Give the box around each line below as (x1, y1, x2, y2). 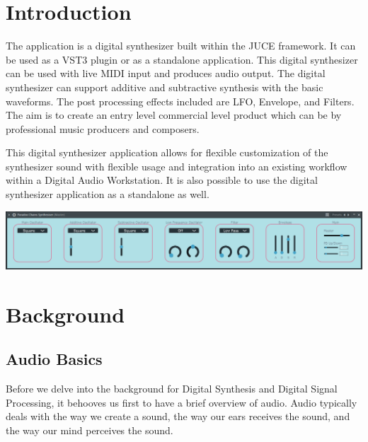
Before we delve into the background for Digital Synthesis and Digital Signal (6, 381, 338, 396)
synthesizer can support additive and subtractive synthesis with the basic (6, 79, 323, 94)
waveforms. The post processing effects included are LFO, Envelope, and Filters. (6, 93, 355, 108)
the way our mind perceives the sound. (6, 422, 173, 437)
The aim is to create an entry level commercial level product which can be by (6, 107, 342, 122)
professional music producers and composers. (6, 121, 200, 136)
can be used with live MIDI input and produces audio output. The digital (6, 66, 326, 81)
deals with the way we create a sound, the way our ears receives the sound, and (6, 409, 350, 424)
